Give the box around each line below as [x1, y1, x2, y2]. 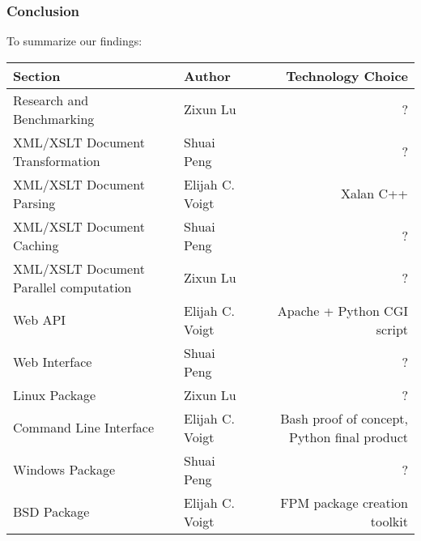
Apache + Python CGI [277, 300, 408, 320]
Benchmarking [13, 109, 95, 128]
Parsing [13, 193, 56, 212]
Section [13, 66, 61, 85]
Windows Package [13, 460, 116, 479]
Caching [13, 235, 59, 254]
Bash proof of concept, [280, 408, 408, 428]
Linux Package [13, 385, 96, 404]
